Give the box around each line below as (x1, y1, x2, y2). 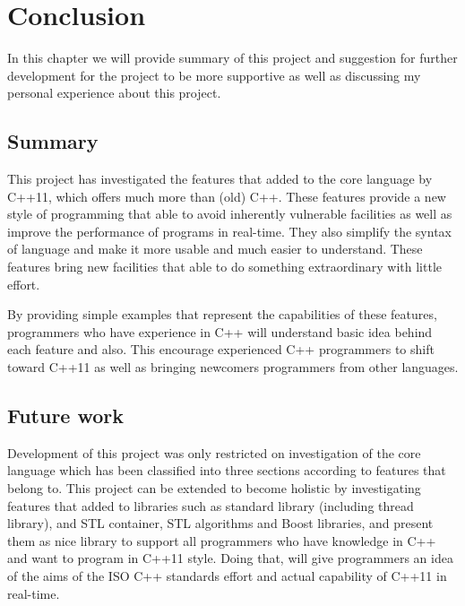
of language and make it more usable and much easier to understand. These (7, 239, 423, 258)
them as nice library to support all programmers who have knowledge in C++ (7, 531, 436, 550)
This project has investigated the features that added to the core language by (7, 169, 433, 188)
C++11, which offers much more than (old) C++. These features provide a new (7, 186, 446, 205)
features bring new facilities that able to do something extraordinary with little (7, 257, 443, 276)
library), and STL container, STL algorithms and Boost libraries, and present (7, 514, 434, 532)
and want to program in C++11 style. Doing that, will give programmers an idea (7, 549, 453, 567)
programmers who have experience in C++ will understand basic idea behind (7, 322, 433, 341)
